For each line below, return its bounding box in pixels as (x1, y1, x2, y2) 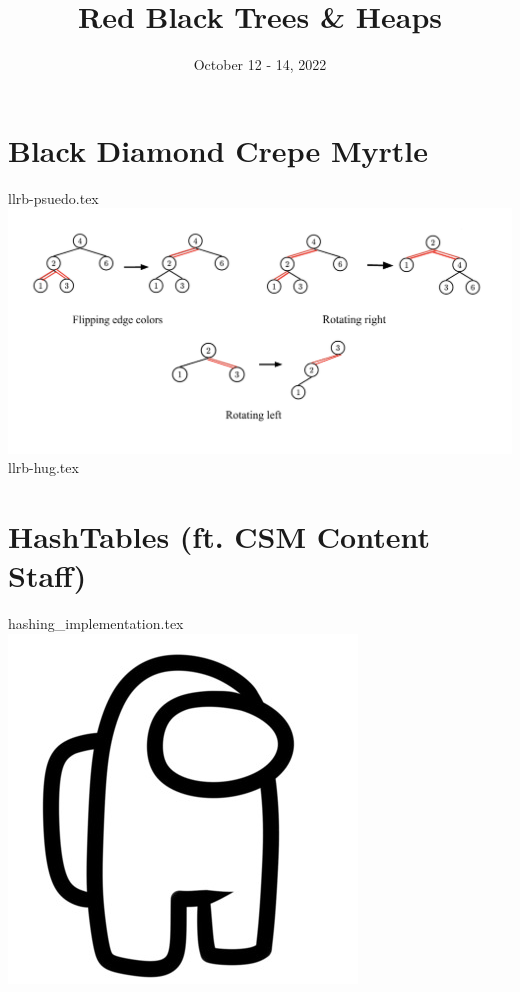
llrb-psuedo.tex (8, 187, 99, 208)
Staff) (8, 555, 87, 596)
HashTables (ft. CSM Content (8, 516, 430, 557)
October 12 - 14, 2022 (193, 54, 327, 75)
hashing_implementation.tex (8, 613, 184, 634)
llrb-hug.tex (8, 457, 79, 478)
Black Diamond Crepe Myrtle (8, 129, 428, 170)
